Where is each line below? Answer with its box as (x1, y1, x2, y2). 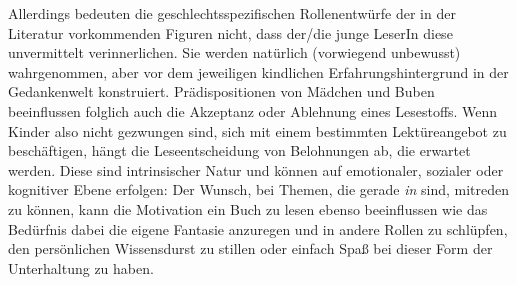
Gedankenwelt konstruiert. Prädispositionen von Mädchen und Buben (8, 81, 435, 102)
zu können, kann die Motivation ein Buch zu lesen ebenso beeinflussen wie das (8, 198, 488, 219)
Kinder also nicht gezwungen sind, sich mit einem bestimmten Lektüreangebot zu (8, 120, 507, 141)
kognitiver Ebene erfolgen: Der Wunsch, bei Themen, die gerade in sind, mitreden (8, 179, 509, 200)
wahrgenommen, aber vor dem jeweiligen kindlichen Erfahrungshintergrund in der (8, 61, 509, 82)
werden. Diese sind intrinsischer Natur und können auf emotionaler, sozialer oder (8, 159, 504, 180)
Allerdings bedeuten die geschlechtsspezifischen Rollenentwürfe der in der (8, 3, 456, 23)
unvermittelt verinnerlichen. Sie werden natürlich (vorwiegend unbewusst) (8, 42, 461, 63)
